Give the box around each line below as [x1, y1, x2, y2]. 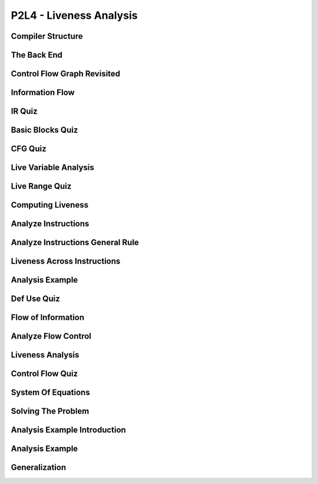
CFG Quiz [11, 144, 47, 154]
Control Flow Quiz [11, 369, 78, 379]
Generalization [11, 462, 67, 473]
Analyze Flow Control [11, 331, 91, 341]
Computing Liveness [11, 200, 88, 210]
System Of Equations [11, 388, 91, 398]
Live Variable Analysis [11, 162, 94, 173]
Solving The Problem [11, 406, 90, 416]
